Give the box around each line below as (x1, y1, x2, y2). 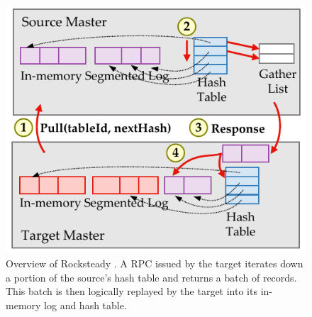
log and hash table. (44, 297, 127, 312)
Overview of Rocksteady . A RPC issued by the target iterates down (6, 255, 303, 270)
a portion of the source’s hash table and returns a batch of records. (6, 269, 297, 284)
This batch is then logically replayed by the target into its (6, 284, 257, 299)
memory (6, 297, 41, 312)
